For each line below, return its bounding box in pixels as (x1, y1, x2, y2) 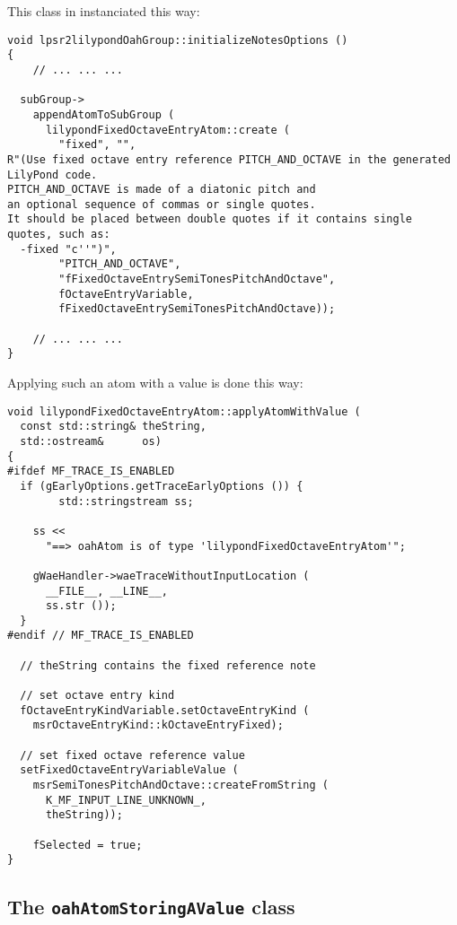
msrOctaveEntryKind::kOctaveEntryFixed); (32, 719, 284, 732)
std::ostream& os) (20, 434, 162, 448)
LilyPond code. (7, 168, 98, 181)
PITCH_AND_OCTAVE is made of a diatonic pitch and (7, 183, 316, 196)
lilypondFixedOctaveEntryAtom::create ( (45, 123, 290, 136)
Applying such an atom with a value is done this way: (7, 373, 303, 392)
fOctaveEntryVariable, (58, 287, 194, 301)
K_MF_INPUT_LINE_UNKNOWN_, (45, 793, 207, 807)
